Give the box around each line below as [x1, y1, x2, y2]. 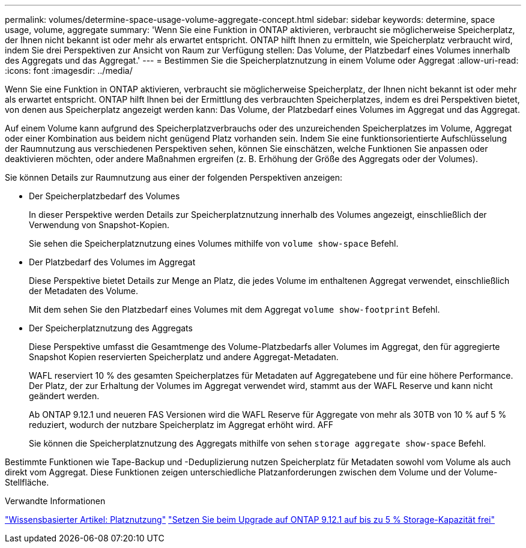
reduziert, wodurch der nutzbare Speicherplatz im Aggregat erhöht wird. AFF [29, 420, 334, 430]
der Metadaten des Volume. [29, 286, 139, 296]
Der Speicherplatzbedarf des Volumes [29, 191, 180, 201]
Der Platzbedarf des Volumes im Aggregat [29, 257, 196, 267]
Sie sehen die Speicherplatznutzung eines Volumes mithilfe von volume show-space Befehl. [29, 238, 399, 248]
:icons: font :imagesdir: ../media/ [5, 65, 133, 76]
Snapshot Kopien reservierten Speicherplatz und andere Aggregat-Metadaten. [29, 352, 339, 362]
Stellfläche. [5, 477, 49, 487]
